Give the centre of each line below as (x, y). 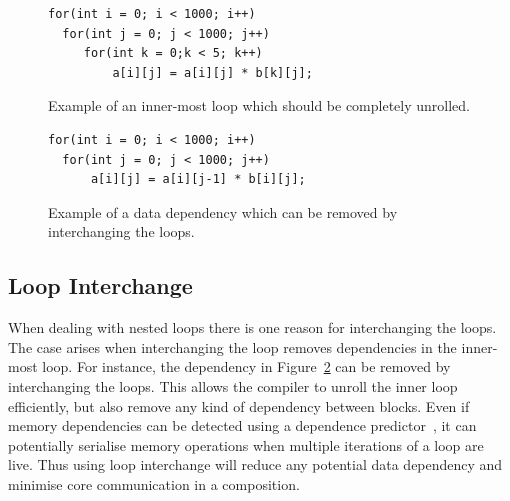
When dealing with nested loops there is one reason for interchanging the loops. (252, 327)
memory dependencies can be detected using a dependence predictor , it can (242, 425)
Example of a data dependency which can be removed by (223, 211)
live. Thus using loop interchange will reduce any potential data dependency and (255, 464)
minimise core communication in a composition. (154, 483)
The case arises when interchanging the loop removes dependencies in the (232, 346)
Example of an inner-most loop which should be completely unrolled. (259, 105)
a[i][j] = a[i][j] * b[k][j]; (212, 72)
